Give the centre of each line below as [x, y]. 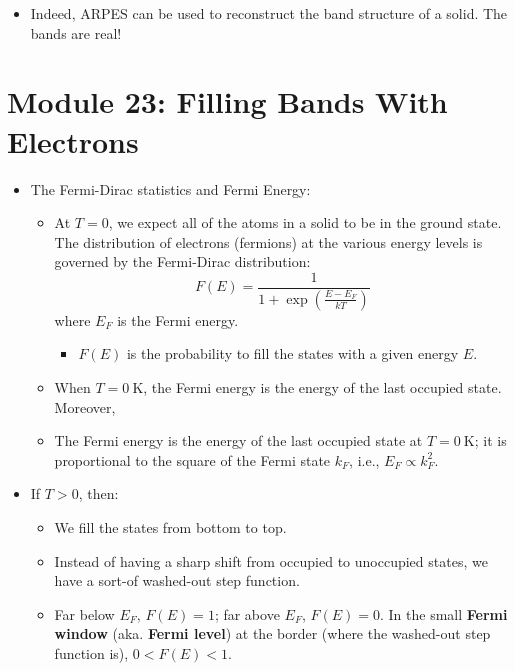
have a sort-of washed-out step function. [177, 580]
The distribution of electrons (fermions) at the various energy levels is [268, 241]
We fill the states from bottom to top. [170, 526]
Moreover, [85, 406]
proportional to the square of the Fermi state [192, 459]
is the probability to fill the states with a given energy [292, 353]
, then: [98, 493]
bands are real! [76, 32]
